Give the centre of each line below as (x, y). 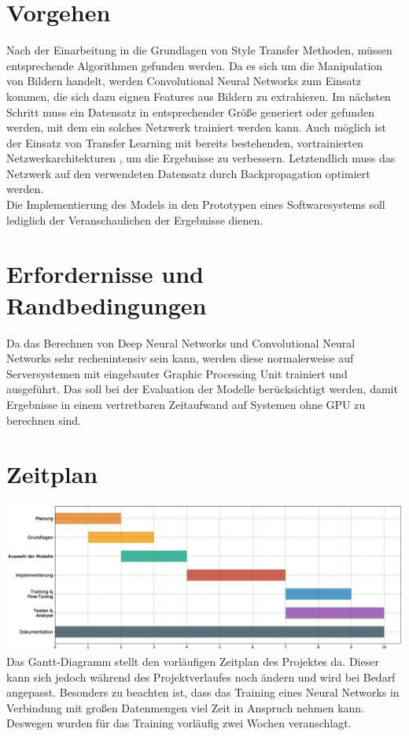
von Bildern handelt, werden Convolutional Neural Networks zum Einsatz (184, 81)
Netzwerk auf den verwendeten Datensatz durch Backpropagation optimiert (188, 173)
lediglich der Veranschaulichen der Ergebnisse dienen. (135, 219)
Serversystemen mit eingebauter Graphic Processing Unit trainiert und (177, 373)
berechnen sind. (44, 420)
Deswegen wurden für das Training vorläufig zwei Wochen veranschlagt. (179, 723)
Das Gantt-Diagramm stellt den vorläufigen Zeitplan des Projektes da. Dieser (193, 661)
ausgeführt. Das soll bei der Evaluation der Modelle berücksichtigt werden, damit (202, 389)
